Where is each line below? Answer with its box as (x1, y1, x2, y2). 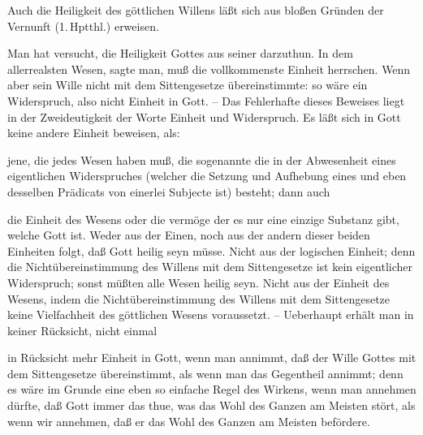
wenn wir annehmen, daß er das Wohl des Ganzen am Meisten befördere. (7, 412, 370, 429)
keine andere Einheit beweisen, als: (7, 124, 180, 141)
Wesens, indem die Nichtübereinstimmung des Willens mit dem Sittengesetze (7, 290, 391, 307)
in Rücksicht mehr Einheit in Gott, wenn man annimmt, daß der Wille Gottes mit (7, 349, 417, 366)
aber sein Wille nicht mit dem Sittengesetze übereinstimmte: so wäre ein (7, 76, 368, 93)
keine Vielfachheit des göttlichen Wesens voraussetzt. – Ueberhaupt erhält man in (7, 306, 414, 323)
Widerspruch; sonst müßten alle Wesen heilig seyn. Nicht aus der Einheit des (7, 273, 390, 291)
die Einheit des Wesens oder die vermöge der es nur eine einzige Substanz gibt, (7, 210, 399, 227)
